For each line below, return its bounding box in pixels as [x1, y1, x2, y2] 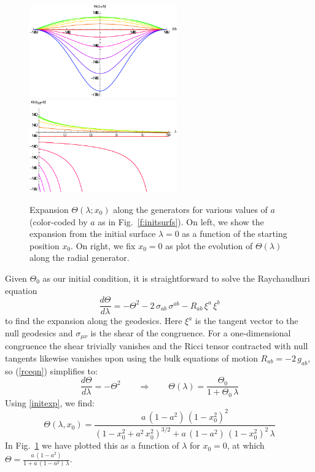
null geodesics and [5, 326, 73, 339]
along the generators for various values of [113, 203, 268, 215]
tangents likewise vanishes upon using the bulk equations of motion [5, 351, 258, 364]
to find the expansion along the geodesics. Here [5, 314, 182, 327]
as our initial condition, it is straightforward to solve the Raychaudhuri [42, 271, 310, 284]
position [29, 239, 60, 252]
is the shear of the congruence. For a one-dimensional [90, 326, 291, 339]
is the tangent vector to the [195, 314, 298, 327]
